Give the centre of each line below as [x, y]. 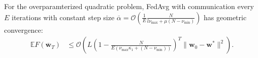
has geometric [225, 17]
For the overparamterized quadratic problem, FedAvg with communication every [129, 6]
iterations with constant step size [63, 17]
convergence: [24, 30]
